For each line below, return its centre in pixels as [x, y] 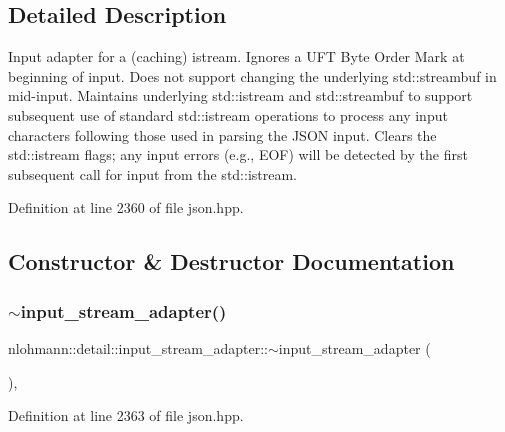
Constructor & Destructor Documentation [231, 261]
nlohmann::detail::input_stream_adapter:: [138, 347]
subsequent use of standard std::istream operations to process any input [228, 114]
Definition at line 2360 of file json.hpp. [126, 207]
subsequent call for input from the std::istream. [153, 173]
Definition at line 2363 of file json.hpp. [126, 415]
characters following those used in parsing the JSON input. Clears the [222, 134]
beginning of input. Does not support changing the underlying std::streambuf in [252, 75]
